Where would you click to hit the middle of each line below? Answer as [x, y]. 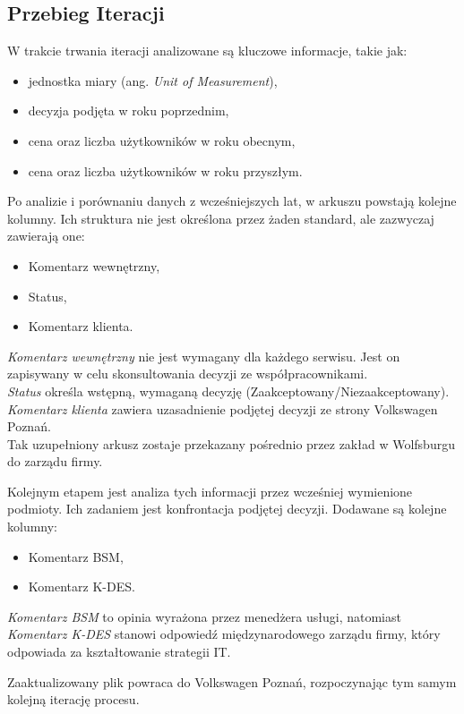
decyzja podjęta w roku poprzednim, [129, 110]
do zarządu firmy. [55, 461]
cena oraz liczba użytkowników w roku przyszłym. [165, 170]
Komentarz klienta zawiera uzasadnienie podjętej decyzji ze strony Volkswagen [223, 408]
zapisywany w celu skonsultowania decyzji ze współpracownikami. [188, 374]
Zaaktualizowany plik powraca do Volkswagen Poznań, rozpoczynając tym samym [232, 681]
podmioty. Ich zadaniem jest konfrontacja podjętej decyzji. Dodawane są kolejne [227, 509]
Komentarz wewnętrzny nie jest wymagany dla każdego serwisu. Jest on [204, 356]
